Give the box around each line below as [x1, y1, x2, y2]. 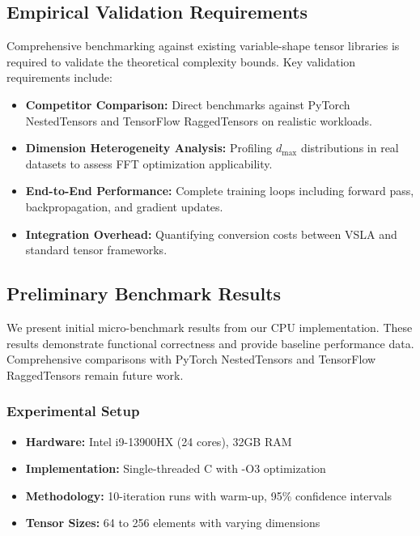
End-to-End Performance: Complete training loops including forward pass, [25, 182, 414, 199]
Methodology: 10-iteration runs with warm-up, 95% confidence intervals [25, 487, 392, 504]
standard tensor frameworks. [25, 241, 168, 258]
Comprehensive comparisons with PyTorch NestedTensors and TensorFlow [6, 351, 376, 368]
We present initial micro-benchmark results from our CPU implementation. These [6, 318, 413, 335]
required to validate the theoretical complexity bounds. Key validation [6, 53, 356, 70]
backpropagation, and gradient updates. [25, 198, 223, 215]
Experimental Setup [6, 401, 140, 421]
